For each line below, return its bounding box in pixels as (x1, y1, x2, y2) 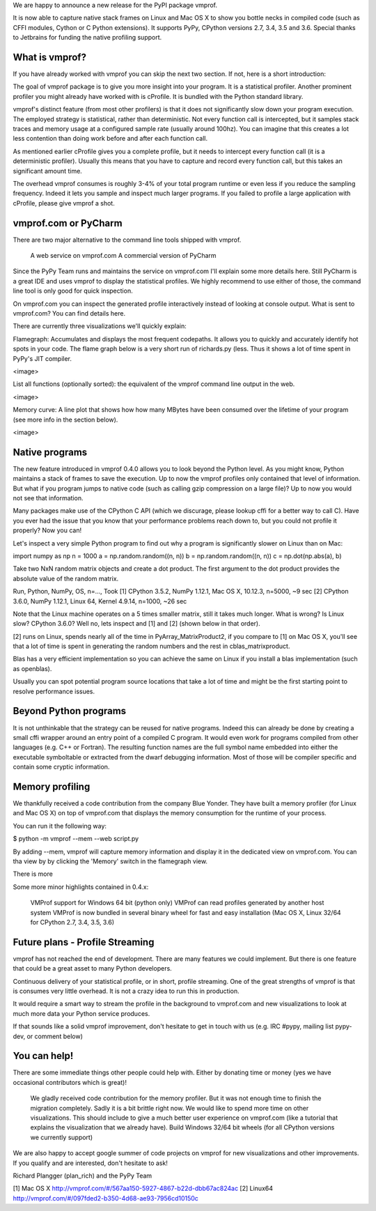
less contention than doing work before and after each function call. (13, 134, 208, 143)
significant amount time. (13, 167, 83, 175)
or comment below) (26, 1032, 83, 1040)
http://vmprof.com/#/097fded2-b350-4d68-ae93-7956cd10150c (13, 1194, 198, 1202)
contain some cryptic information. (13, 763, 110, 771)
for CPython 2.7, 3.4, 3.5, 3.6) (30, 918, 115, 926)
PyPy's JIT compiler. (13, 354, 72, 362)
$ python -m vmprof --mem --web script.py (13, 835, 139, 843)
